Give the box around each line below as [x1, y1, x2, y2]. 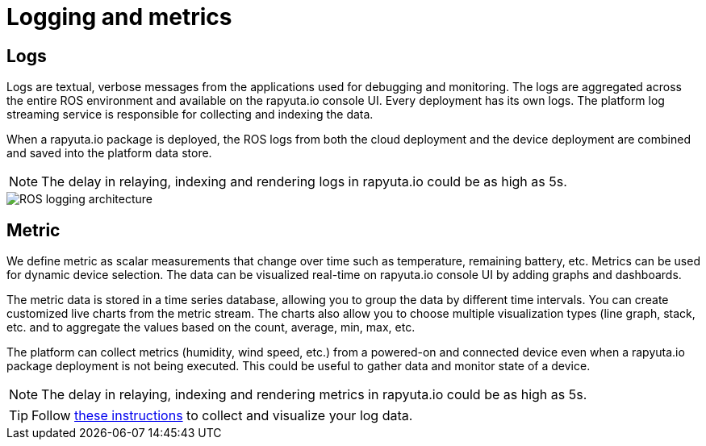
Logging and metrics [6, 3, 232, 31]
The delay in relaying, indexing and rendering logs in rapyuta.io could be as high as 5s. [41, 173, 567, 190]
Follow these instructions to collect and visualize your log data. [31, 407, 413, 424]
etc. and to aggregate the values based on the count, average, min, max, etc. [6, 320, 416, 335]
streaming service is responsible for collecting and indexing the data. [6, 107, 374, 122]
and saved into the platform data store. [6, 146, 212, 160]
